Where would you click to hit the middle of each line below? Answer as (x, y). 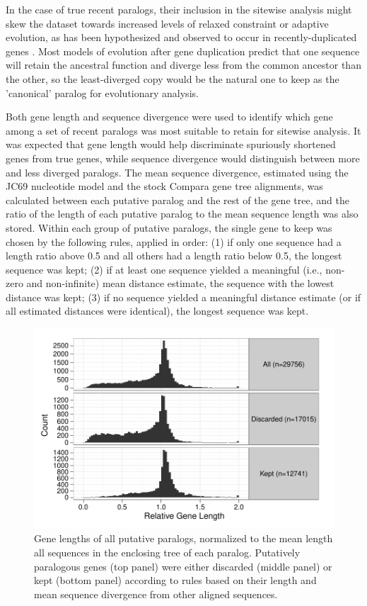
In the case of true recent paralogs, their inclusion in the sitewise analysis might (179, 9)
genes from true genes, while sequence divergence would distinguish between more (183, 158)
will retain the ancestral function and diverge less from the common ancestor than (183, 65)
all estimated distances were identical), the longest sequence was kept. (157, 311)
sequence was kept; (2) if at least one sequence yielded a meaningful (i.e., (164, 269)
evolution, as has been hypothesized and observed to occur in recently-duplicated (181, 37)
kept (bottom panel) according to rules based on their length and (175, 580)
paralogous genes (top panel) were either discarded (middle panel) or (183, 566)
